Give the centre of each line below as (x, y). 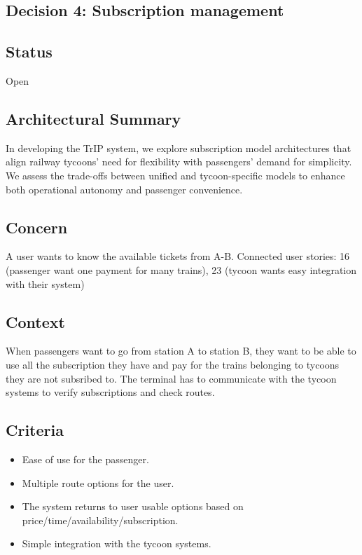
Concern (37, 227)
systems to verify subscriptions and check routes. (110, 392)
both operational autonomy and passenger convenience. (124, 189)
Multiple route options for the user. (98, 482)
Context (35, 321)
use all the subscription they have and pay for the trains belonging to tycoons (173, 364)
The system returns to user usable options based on (133, 506)
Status (29, 52)
